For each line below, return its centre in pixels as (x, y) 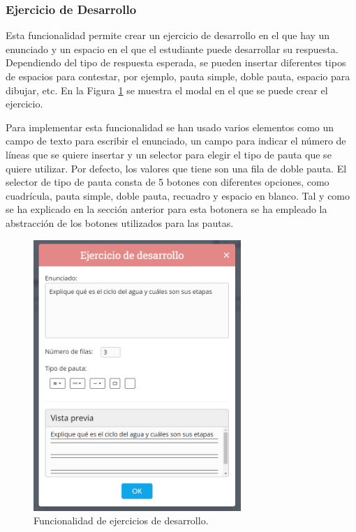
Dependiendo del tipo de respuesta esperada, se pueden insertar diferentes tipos (176, 62)
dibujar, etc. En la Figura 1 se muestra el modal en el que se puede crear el (167, 90)
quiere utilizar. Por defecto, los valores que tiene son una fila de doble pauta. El (176, 168)
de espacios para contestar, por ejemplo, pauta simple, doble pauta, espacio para (178, 76)
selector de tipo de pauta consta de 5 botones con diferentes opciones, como (168, 182)
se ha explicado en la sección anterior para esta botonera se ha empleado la (166, 209)
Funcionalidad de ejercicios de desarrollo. (121, 520)
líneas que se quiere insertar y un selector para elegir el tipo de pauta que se (169, 154)
